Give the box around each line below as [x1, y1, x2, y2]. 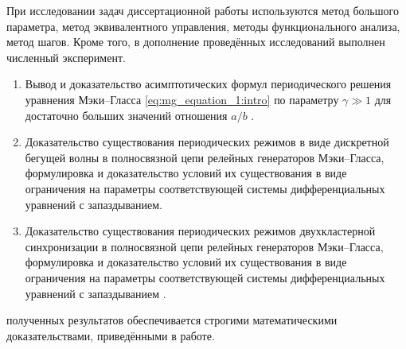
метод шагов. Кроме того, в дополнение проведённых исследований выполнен [6, 33, 385, 50]
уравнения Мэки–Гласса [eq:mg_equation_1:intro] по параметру [25, 91, 339, 107]
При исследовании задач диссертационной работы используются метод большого [6, 2, 399, 18]
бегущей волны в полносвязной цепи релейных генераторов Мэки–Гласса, [25, 149, 385, 165]
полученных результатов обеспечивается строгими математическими [6, 312, 338, 328]
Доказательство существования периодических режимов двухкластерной [25, 223, 376, 239]
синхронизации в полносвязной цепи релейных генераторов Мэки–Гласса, [25, 238, 384, 254]
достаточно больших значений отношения [25, 107, 228, 123]
